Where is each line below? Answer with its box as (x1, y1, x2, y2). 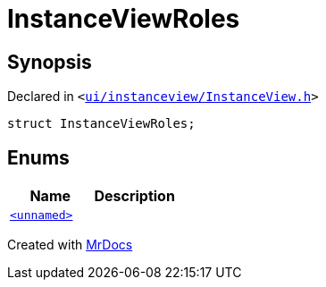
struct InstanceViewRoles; (7, 116, 196, 131)
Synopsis (7, 50, 92, 73)
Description (94, 187, 175, 206)
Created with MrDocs (7, 237, 133, 253)
